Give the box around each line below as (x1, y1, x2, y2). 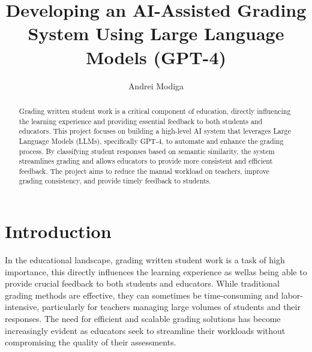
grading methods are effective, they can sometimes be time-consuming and (5, 288, 279, 301)
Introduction (5, 219, 112, 243)
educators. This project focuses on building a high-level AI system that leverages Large (19, 126, 291, 136)
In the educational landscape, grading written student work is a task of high (5, 254, 285, 266)
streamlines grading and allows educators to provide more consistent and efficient (19, 156, 273, 166)
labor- (281, 288, 303, 301)
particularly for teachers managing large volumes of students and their (41, 300, 301, 313)
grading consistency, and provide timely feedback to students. (19, 176, 211, 186)
